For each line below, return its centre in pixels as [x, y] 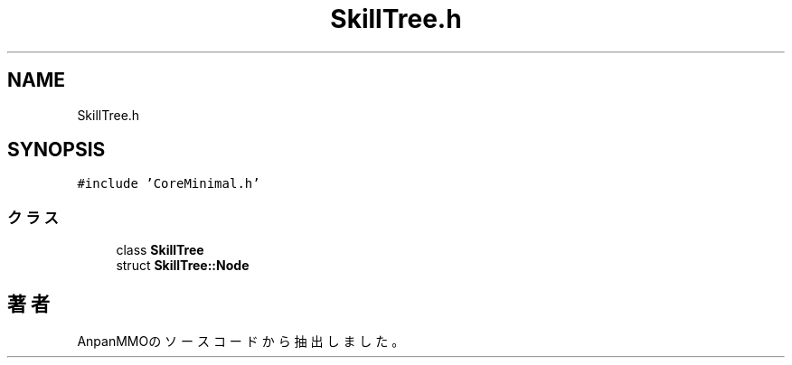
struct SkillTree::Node [183, 266]
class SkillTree [160, 250]
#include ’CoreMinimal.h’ [169, 184]
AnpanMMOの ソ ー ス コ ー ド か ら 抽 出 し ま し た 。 [241, 342]
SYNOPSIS [57, 150]
